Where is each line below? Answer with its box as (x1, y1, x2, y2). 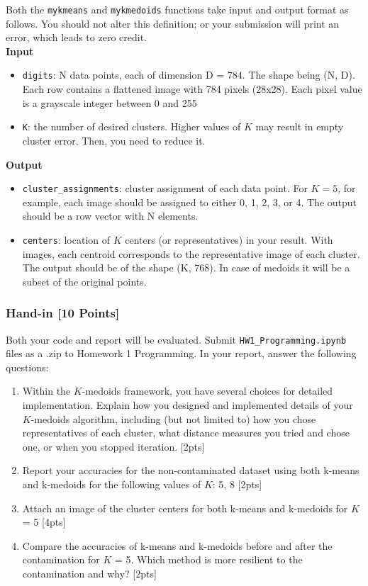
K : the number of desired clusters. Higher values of (22, 119, 241, 134)
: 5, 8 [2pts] (212, 477, 262, 492)
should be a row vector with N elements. (22, 208, 199, 223)
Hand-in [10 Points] (6, 304, 120, 322)
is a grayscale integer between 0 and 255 (22, 95, 197, 110)
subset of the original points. (22, 274, 147, 288)
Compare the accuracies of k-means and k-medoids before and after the (22, 538, 333, 553)
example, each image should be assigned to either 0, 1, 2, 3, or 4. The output (22, 194, 357, 209)
